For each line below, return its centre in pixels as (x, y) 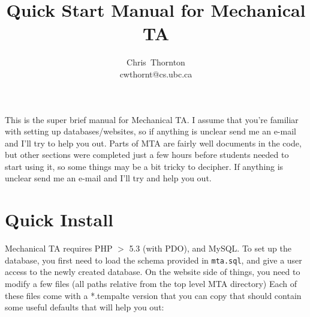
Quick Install (59, 219)
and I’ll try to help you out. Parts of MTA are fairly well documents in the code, (153, 143)
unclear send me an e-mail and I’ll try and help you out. (108, 178)
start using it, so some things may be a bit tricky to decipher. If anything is (144, 166)
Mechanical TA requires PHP (59, 248)
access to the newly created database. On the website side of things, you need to (153, 272)
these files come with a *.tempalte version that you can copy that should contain (153, 295)
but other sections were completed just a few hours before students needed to (147, 155)
